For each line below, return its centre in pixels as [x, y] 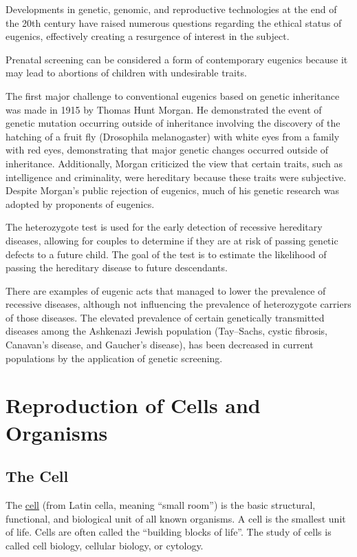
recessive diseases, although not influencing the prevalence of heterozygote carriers [178, 304]
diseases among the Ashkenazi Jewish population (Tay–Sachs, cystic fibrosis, [166, 331]
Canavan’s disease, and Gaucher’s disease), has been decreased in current [160, 345]
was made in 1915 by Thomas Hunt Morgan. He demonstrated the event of [164, 109]
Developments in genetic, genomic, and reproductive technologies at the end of [171, 9]
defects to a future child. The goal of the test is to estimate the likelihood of [166, 254]
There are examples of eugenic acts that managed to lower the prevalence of [166, 290]
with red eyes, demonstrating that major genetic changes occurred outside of [167, 150]
